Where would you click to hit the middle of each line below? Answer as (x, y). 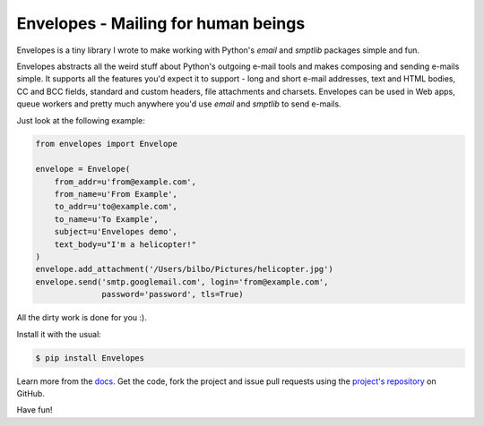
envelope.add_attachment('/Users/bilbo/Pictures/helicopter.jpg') (184, 269)
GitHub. (30, 393)
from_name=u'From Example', (116, 194)
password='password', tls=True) (173, 294)
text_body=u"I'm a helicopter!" (125, 244)
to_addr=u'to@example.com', (116, 207)
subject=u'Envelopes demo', (116, 232)
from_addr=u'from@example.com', (125, 182)
